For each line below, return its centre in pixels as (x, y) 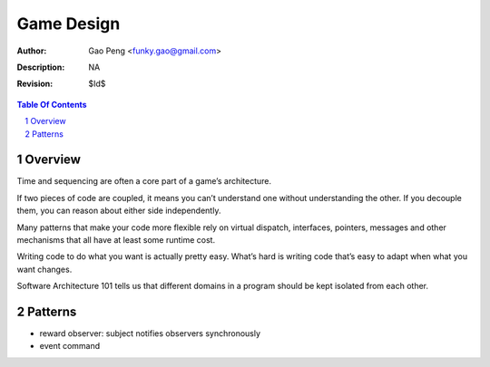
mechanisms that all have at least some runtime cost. (116, 239)
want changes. (44, 269)
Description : (41, 67)
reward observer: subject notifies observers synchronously (150, 333)
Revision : (35, 84)
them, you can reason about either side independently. (119, 211)
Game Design (69, 24)
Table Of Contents (52, 104)
